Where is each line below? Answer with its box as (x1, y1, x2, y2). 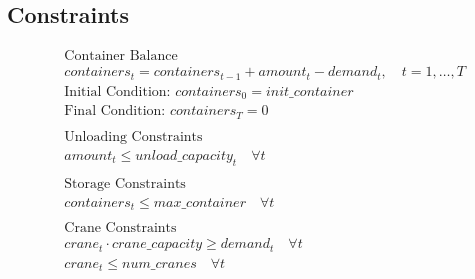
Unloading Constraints (64, 129, 203, 144)
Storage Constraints (64, 176, 186, 191)
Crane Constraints (64, 221, 177, 236)
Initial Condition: (64, 84, 171, 99)
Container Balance (64, 49, 178, 64)
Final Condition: (64, 104, 166, 119)
